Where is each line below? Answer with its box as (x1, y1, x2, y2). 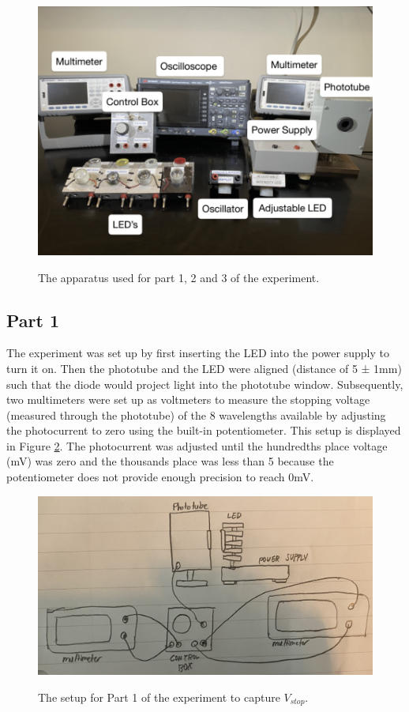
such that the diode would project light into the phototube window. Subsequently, (6, 375, 403, 392)
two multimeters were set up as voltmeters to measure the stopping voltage (6, 391, 370, 408)
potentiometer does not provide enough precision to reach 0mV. (6, 469, 314, 485)
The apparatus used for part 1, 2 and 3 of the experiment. (38, 269, 320, 285)
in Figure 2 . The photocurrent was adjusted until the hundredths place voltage (6, 437, 388, 454)
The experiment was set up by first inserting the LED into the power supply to (6, 345, 389, 361)
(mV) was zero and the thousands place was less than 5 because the (6, 453, 334, 469)
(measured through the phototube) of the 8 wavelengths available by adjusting (6, 406, 386, 423)
